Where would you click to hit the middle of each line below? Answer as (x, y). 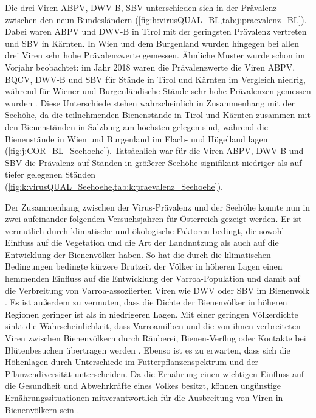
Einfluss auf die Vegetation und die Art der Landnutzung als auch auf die (142, 242)
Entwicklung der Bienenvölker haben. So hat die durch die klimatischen (138, 254)
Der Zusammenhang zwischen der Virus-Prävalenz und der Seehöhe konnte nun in (158, 207)
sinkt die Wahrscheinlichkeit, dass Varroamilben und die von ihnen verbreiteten (153, 326)
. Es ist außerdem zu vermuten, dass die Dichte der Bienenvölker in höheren (146, 302)
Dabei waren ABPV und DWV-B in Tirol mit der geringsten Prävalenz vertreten (156, 31)
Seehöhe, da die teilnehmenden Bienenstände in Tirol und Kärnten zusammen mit (158, 115)
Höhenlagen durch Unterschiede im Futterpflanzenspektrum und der (132, 362)
